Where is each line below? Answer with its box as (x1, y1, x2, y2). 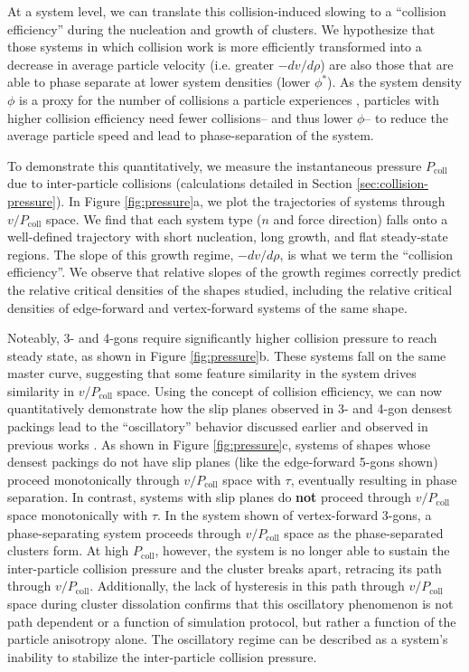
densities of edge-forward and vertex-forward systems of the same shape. (7, 298, 408, 317)
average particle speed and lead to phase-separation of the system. (7, 126, 374, 145)
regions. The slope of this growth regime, (7, 244, 234, 263)
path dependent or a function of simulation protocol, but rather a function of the (7, 611, 456, 630)
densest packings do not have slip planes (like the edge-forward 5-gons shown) (7, 452, 438, 471)
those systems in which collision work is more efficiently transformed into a (7, 37, 422, 56)
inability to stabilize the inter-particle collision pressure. (7, 647, 317, 666)
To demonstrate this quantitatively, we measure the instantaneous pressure (7, 156, 422, 175)
